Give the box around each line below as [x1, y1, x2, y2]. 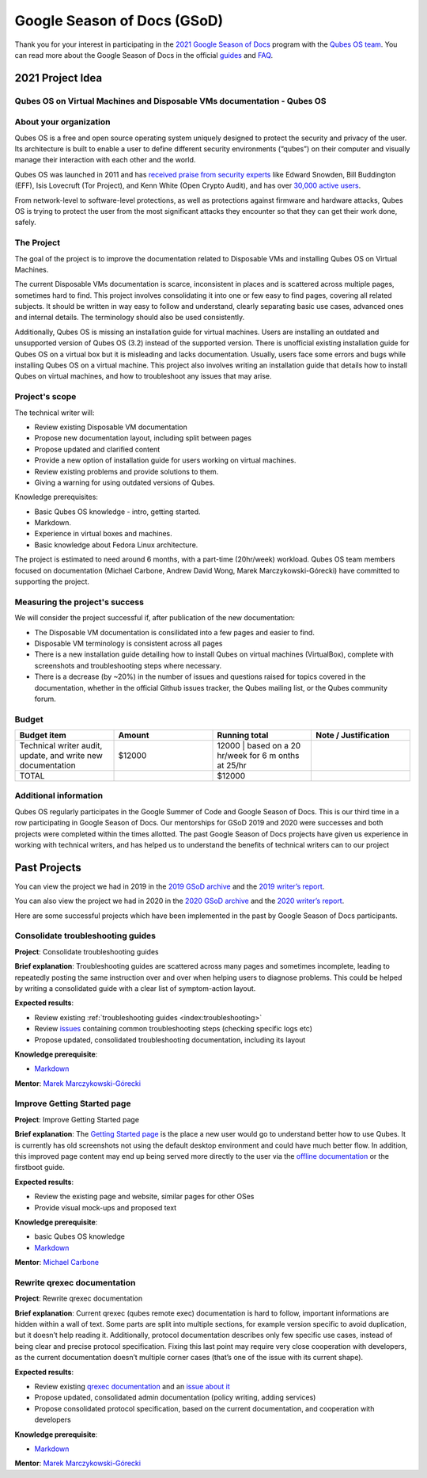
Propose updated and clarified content [34, 444, 161, 454]
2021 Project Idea [14, 71, 103, 85]
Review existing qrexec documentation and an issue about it [34, 1382, 231, 1392]
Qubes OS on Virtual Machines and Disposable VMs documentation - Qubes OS [14, 95, 327, 106]
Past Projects [14, 860, 82, 874]
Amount [118, 729, 149, 741]
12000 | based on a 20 [217, 741, 300, 752]
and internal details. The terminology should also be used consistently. [14, 313, 245, 322]
